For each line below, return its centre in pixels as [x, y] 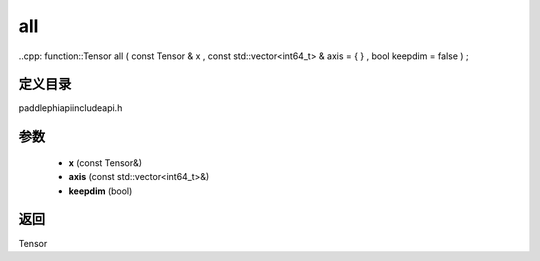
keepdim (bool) [100, 191]
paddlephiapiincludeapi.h [70, 108]
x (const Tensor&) [105, 162]
